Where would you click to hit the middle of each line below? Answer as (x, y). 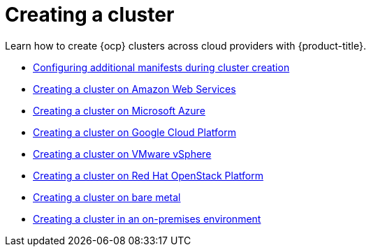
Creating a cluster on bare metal (107, 197)
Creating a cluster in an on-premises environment (147, 218)
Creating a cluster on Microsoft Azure (119, 110)
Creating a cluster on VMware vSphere (122, 154)
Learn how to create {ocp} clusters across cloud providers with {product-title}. (185, 45)
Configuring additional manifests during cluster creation (161, 67)
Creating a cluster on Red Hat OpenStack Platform (148, 175)
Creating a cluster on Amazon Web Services (134, 89)
